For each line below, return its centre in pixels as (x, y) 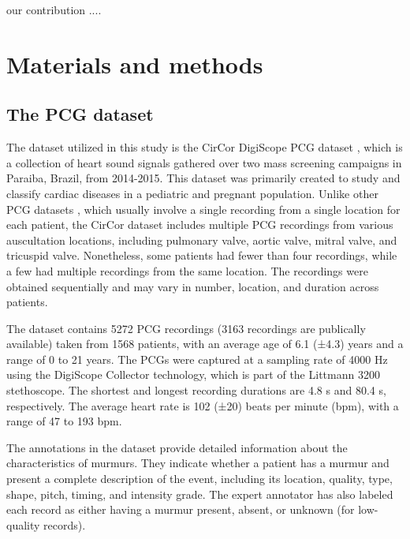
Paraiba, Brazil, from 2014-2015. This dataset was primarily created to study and (203, 178)
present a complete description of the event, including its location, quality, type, (199, 479)
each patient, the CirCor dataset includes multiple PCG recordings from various (200, 225)
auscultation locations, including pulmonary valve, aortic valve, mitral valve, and (202, 240)
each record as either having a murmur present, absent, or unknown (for (181, 509)
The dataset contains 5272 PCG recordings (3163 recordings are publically (186, 328)
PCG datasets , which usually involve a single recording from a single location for (203, 209)
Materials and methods (135, 64)
